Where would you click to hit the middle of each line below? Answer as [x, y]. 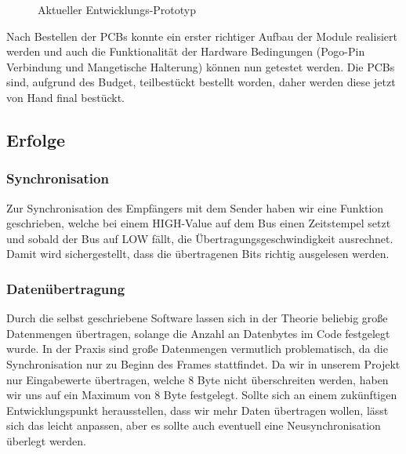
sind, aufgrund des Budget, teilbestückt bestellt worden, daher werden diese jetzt [201, 82]
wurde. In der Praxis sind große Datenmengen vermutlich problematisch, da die [197, 349]
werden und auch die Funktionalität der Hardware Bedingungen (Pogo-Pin [186, 51]
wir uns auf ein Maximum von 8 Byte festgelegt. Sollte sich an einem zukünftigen [202, 395]
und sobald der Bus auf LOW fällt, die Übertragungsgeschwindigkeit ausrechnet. [200, 238]
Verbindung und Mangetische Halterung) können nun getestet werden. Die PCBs [201, 66]
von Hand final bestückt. [65, 97]
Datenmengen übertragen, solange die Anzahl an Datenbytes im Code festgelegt [198, 333]
